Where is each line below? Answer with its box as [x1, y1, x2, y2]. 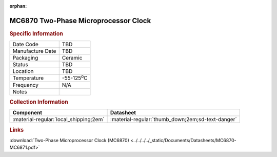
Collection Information [9, 98, 69, 105]
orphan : [9, 3, 27, 9]
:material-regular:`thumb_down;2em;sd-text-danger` [110, 116, 237, 123]
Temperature [12, 74, 44, 82]
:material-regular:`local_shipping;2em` [12, 116, 105, 123]
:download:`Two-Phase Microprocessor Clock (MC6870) [9, 137, 129, 143]
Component [12, 109, 43, 116]
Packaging [12, 54, 38, 62]
